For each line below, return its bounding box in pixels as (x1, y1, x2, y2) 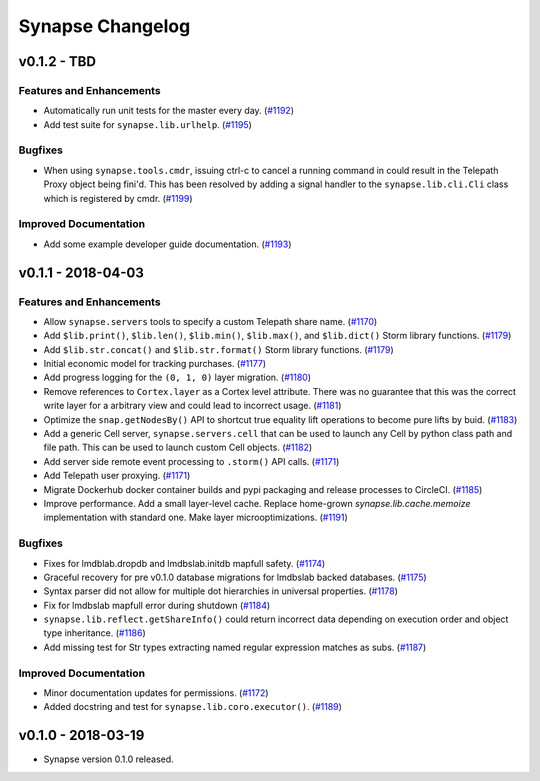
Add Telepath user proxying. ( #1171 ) (43, 470, 191, 482)
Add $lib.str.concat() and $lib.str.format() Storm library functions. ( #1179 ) (43, 343, 394, 355)
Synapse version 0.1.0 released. (43, 753, 174, 765)
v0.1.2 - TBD (18, 53, 97, 70)
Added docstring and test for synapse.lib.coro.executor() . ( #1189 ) (43, 701, 342, 713)
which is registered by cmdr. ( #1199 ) (43, 192, 194, 204)
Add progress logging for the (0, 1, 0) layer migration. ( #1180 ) (43, 371, 312, 384)
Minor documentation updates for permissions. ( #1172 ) (43, 687, 269, 699)
